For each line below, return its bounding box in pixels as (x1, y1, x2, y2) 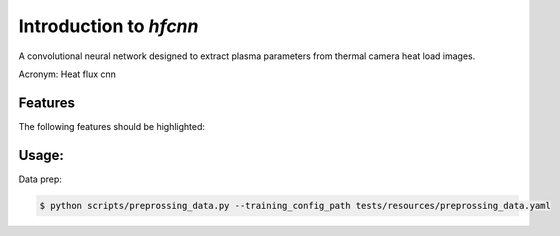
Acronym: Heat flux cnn (18, 68, 117, 80)
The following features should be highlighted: (18, 120, 205, 132)
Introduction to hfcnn (18, 15, 199, 37)
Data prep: (18, 173, 62, 185)
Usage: (18, 146, 65, 164)
